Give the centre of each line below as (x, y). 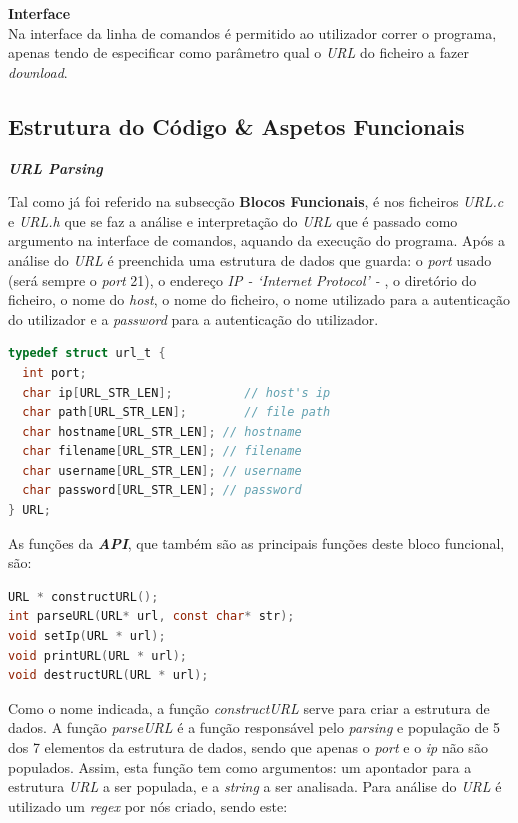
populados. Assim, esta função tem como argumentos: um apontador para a (240, 766)
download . (38, 71)
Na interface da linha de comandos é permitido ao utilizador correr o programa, (252, 32)
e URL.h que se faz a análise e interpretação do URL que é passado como (233, 220)
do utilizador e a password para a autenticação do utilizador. (193, 318)
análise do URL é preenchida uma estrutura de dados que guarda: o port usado (250, 259)
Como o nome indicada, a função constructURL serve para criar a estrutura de (249, 707)
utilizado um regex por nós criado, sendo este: (148, 805)
